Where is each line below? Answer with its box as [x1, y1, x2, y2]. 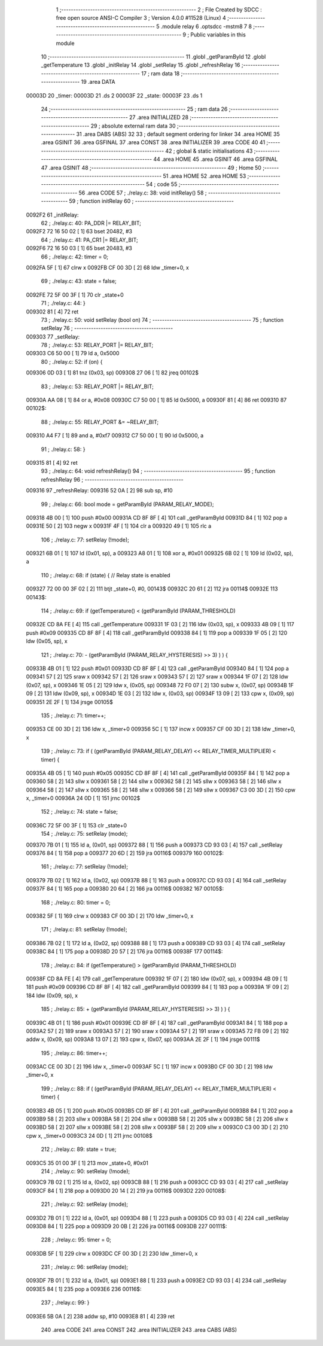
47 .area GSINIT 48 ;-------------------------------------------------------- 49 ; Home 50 [41, 164, 261, 171]
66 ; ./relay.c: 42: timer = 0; [41, 253, 109, 260]
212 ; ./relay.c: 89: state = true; [41, 1146, 117, 1153]
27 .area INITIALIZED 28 [129, 114, 188, 121]
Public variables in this [190, 31, 246, 38]
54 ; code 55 [145, 181, 178, 188]
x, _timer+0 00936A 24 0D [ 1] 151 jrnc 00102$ [26, 794, 141, 802]
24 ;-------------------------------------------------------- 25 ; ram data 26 [41, 105, 228, 112]
